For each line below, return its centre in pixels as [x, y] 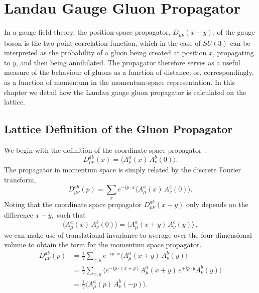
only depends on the [217, 204]
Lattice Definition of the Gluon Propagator [118, 129]
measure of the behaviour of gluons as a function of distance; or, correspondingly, [129, 72]
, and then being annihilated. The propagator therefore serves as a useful [128, 62]
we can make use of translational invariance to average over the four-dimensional [128, 234]
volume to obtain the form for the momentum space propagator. [103, 245]
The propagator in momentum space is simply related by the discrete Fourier [123, 170]
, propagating [233, 53]
